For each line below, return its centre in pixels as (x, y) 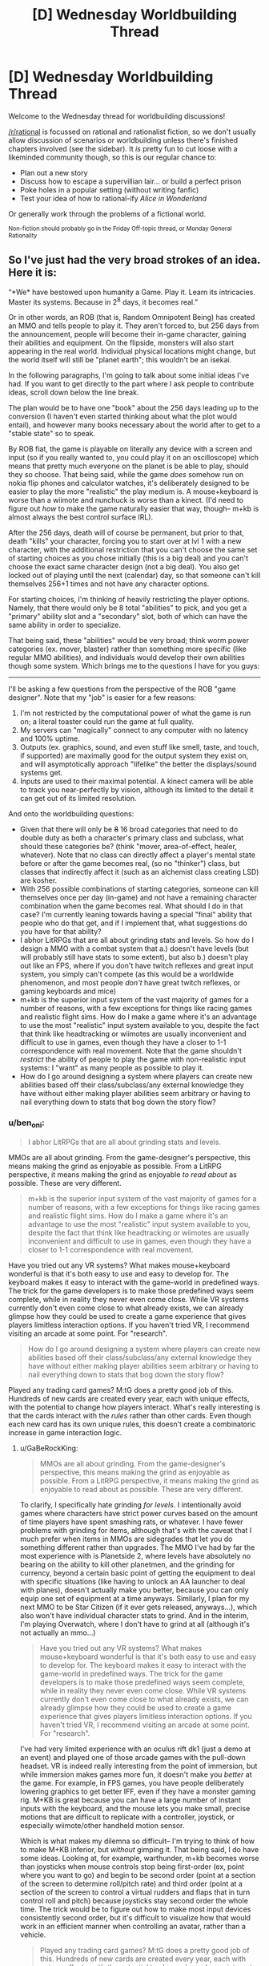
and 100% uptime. (50, 738)
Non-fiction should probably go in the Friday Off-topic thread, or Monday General (120, 229)
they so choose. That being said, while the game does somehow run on (126, 475)
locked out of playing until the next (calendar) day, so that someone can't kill (134, 576)
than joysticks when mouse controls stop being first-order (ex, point (132, 1867)
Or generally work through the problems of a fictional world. (107, 213)
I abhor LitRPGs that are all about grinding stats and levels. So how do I (137, 941)
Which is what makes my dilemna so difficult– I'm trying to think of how (137, 1841)
